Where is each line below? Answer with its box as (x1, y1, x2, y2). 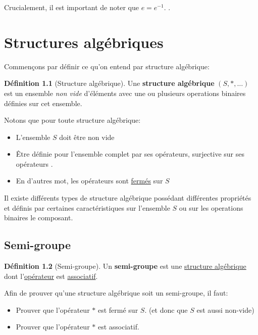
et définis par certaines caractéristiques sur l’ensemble (4, 202, 170, 213)
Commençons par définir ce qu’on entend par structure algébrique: (4, 61, 210, 71)
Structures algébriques (4, 31, 164, 52)
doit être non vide (59, 131, 115, 142)
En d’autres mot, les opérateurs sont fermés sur (16, 175, 163, 186)
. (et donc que (144, 304, 188, 315)
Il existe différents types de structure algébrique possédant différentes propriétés (4, 193, 251, 203)
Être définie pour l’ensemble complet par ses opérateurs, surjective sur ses (16, 149, 244, 159)
